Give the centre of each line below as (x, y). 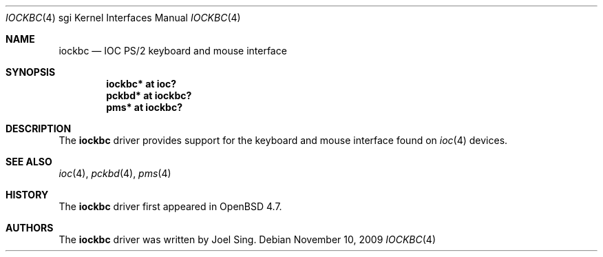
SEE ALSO (29, 162)
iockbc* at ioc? (141, 84)
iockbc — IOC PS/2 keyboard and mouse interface (173, 51)
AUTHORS (30, 228)
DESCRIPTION (39, 128)
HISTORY (27, 195)
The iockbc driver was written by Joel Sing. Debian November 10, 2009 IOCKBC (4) (247, 239)
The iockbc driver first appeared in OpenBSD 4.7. (170, 206)
